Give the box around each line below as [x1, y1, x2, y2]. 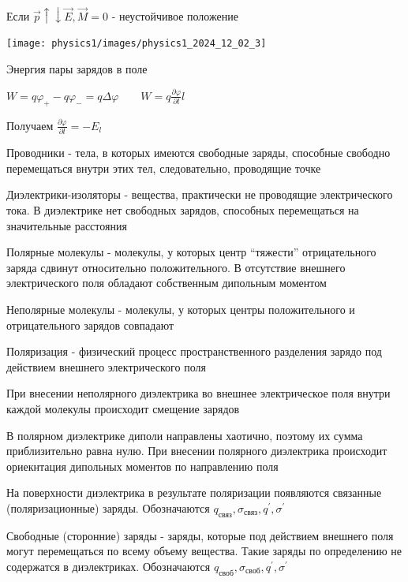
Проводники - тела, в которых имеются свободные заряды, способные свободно [6, 144, 391, 161]
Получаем [6, 117, 54, 133]
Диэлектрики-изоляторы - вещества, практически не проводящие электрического [6, 186, 393, 203]
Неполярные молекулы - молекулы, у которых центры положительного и [6, 301, 355, 317]
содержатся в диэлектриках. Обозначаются [6, 558, 211, 574]
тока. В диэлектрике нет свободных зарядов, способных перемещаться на [6, 202, 359, 218]
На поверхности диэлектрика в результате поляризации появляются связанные [6, 484, 382, 501]
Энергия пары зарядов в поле [6, 60, 148, 76]
